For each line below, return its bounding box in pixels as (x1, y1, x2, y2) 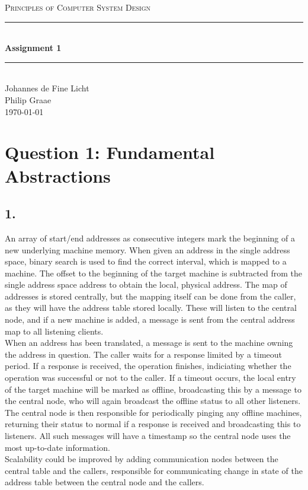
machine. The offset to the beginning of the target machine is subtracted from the (5, 266, 302, 279)
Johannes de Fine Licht (5, 82, 89, 94)
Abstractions (5, 163, 111, 187)
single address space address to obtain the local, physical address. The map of (5, 278, 287, 291)
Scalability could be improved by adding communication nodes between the (5, 453, 278, 465)
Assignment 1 (5, 42, 62, 54)
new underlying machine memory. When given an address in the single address (5, 243, 290, 256)
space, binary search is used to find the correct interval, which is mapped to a (5, 255, 287, 268)
